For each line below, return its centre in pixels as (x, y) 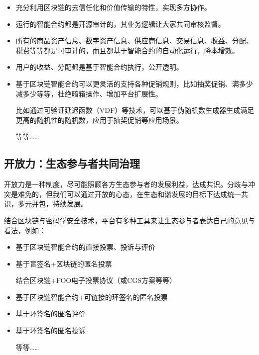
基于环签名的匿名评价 (51, 313)
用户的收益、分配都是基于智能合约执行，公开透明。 (99, 67)
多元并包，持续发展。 (53, 204)
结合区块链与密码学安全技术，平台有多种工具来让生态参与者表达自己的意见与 (129, 220)
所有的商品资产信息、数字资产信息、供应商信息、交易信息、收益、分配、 (134, 41)
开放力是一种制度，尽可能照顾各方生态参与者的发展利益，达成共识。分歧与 (126, 184)
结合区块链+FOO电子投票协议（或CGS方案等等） (96, 280)
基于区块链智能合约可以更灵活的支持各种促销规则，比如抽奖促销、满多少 (134, 83)
